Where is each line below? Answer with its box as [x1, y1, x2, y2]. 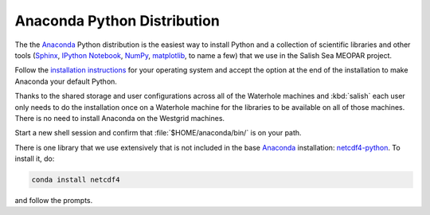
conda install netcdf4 [31, 175, 120, 185]
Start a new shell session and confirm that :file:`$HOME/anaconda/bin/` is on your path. [14, 128, 302, 138]
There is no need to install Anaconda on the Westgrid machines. [14, 113, 225, 123]
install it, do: [14, 154, 55, 163]
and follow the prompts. [14, 196, 93, 205]
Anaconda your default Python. [14, 76, 117, 86]
